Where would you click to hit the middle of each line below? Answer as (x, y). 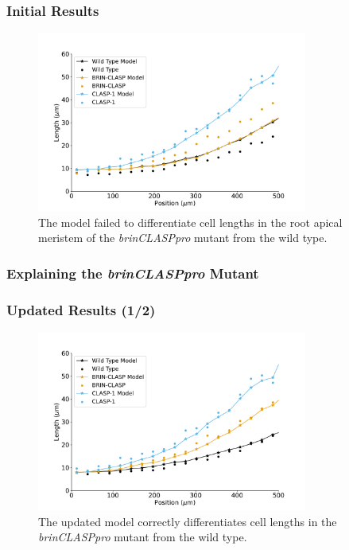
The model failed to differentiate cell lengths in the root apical (190, 222)
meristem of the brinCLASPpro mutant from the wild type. (183, 238)
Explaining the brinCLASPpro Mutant (133, 273)
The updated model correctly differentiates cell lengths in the (188, 521)
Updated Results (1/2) (81, 309)
